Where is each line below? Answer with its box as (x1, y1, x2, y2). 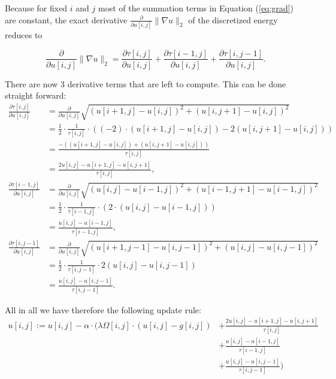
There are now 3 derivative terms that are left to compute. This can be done (5, 77, 286, 90)
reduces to (5, 28, 43, 41)
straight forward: (5, 89, 66, 102)
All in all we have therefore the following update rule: (5, 303, 201, 316)
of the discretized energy (188, 13, 278, 26)
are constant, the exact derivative (5, 13, 128, 26)
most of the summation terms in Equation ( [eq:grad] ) (98, 2, 294, 14)
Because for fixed (5, 2, 68, 14)
